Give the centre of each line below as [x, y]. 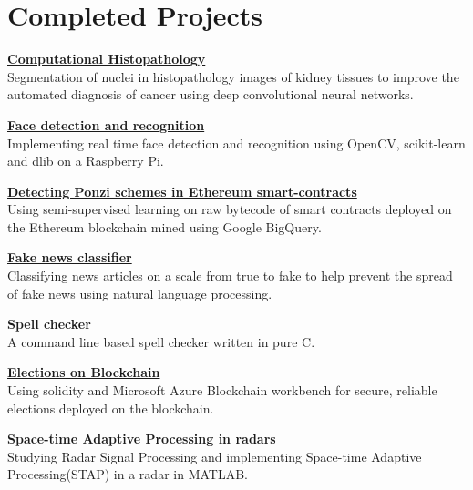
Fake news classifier [70, 257]
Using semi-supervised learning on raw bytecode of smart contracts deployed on [230, 209]
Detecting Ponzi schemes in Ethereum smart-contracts [182, 191]
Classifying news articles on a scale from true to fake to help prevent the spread [230, 276]
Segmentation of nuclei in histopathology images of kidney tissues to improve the [233, 76]
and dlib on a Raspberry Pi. [86, 161]
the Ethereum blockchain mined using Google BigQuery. [165, 226]
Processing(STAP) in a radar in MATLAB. [128, 474]
